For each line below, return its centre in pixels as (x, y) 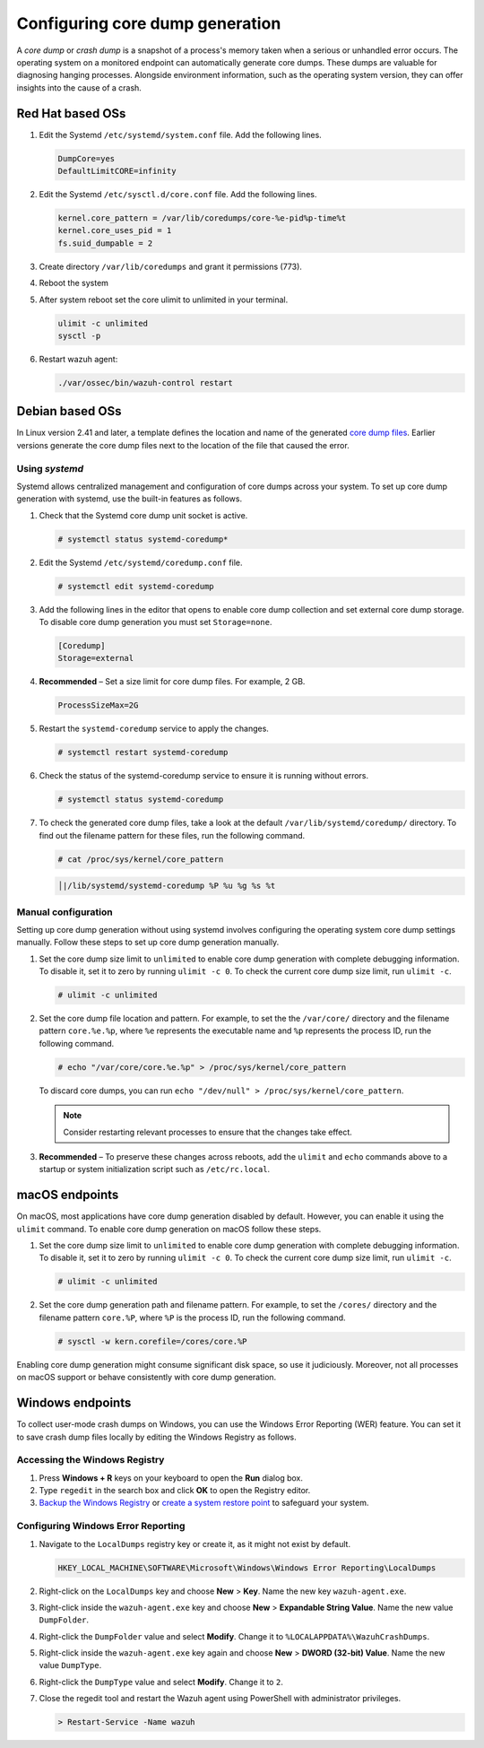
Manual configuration (65, 912)
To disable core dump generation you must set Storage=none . (156, 622)
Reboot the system (74, 283)
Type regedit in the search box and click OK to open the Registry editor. (175, 1491)
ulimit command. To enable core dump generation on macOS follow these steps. (169, 1229)
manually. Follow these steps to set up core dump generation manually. (148, 943)
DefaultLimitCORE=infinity (117, 171)
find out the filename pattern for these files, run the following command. (172, 835)
